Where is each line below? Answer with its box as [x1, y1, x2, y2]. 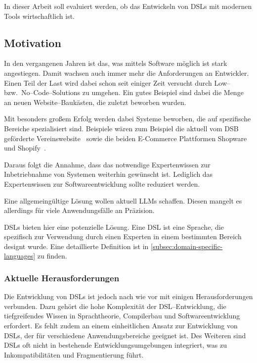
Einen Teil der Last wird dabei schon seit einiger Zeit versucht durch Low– [4, 77, 231, 88]
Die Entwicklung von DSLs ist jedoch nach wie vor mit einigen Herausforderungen [4, 291, 253, 302]
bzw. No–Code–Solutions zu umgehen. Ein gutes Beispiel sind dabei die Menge [4, 87, 244, 98]
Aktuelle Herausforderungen [4, 272, 120, 284]
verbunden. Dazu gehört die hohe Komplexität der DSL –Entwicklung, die [4, 301, 226, 311]
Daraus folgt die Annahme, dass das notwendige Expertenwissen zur [4, 159, 211, 169]
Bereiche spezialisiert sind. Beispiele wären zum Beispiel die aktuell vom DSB [4, 123, 239, 133]
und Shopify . [4, 143, 46, 153]
